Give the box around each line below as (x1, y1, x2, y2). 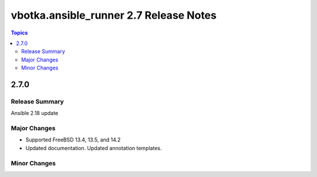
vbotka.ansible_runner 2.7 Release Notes (11, 9, 217, 22)
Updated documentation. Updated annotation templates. (25, 144, 162, 151)
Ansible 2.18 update (11, 110, 59, 117)
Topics (11, 29, 28, 36)
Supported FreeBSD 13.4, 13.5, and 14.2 (25, 136, 121, 143)
